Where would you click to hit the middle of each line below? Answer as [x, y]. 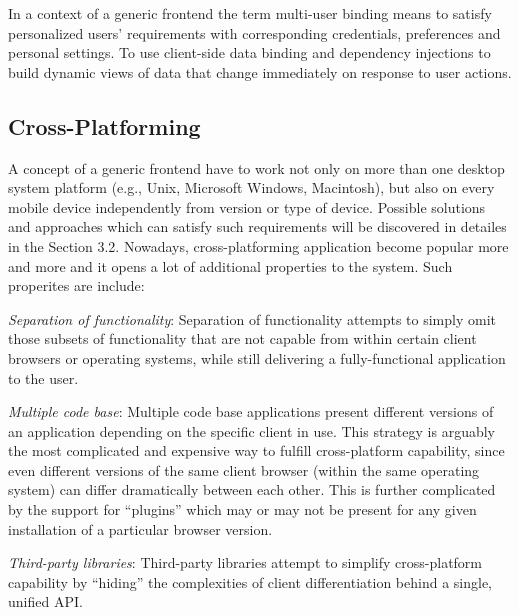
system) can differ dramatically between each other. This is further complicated [252, 489]
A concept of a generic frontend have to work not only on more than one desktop [256, 167]
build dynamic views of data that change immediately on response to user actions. [260, 71]
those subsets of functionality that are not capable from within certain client [242, 338]
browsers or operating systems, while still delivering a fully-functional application [257, 357]
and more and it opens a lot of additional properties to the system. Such [230, 265]
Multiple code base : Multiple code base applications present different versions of [251, 411]
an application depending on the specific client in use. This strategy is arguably [251, 430]
